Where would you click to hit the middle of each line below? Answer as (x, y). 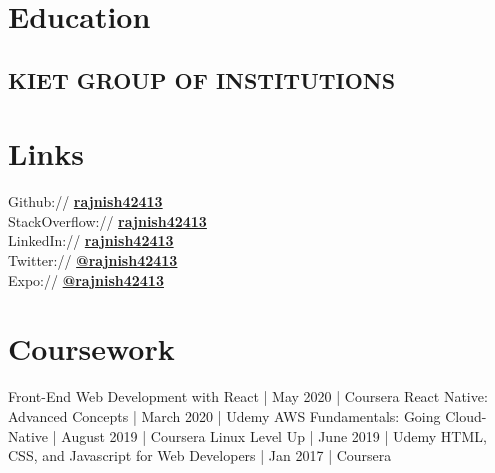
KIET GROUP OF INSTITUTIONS (202, 79)
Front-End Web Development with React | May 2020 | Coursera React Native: (248, 396)
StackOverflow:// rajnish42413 (107, 220)
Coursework (91, 348)
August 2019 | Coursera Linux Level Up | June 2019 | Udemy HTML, (274, 435)
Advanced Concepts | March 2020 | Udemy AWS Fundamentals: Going (224, 415)
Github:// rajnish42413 (85, 201)
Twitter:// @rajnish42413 (93, 260)
